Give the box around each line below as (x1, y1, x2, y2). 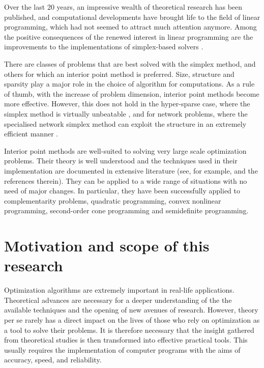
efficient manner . (4, 128, 58, 139)
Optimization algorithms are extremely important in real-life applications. (4, 285, 234, 295)
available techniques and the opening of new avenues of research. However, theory (4, 304, 258, 315)
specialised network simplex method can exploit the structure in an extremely (4, 118, 247, 129)
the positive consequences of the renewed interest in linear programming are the (4, 31, 253, 42)
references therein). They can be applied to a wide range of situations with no (4, 175, 247, 186)
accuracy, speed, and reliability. (4, 354, 102, 365)
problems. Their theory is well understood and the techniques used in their (4, 155, 238, 166)
